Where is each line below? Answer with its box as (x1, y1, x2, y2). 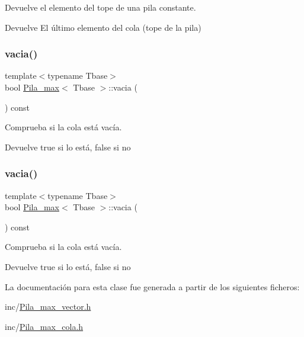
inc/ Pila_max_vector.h (5, 300, 91, 313)
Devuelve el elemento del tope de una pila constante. (5, 1, 196, 13)
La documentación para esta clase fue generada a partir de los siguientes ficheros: (5, 280, 300, 293)
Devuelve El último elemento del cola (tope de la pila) (5, 21, 201, 33)
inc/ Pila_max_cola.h (5, 320, 84, 332)
